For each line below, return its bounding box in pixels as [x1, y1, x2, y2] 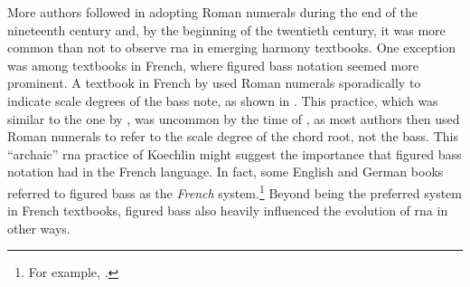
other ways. [7, 218, 70, 237]
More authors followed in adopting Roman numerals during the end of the [7, 3, 418, 21]
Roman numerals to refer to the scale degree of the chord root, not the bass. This [7, 127, 458, 146]
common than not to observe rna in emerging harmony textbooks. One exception [7, 38, 456, 57]
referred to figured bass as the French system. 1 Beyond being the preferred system [7, 180, 462, 202]
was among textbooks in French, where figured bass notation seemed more [7, 55, 418, 74]
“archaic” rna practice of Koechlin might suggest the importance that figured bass [7, 144, 462, 163]
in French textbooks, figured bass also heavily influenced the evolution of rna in [7, 201, 448, 220]
